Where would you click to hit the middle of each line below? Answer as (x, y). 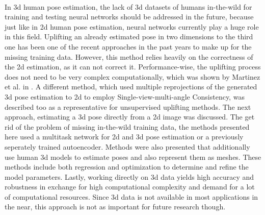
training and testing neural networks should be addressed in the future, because (129, 17)
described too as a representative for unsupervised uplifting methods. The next (128, 106)
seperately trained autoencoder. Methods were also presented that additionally (127, 146)
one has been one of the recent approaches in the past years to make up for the (128, 46)
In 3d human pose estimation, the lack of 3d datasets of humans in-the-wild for (128, 6)
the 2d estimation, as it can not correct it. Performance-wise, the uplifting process (133, 67)
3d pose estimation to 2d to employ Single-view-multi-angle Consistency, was (125, 96)
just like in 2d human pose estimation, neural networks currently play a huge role (132, 26)
